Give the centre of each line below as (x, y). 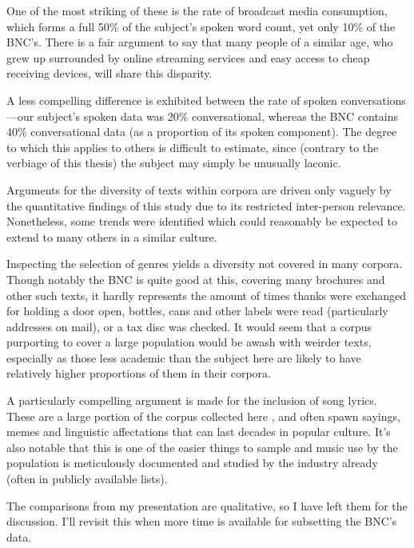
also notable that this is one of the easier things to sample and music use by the (202, 447)
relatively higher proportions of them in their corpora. (139, 373)
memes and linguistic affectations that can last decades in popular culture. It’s (199, 432)
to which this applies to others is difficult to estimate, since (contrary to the (193, 147)
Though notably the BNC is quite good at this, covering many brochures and (196, 279)
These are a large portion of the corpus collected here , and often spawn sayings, (203, 416)
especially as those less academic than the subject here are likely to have (184, 357)
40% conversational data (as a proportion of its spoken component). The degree (202, 132)
